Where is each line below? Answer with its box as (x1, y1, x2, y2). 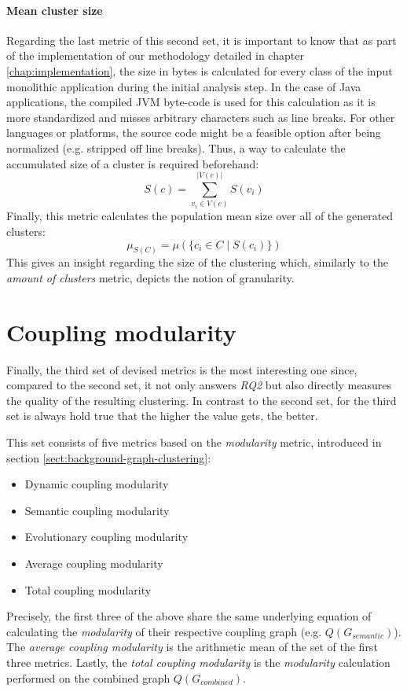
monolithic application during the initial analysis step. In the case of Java (6, 78, 361, 94)
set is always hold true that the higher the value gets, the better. (6, 407, 318, 424)
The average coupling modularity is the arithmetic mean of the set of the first (6, 639, 378, 655)
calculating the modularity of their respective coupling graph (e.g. (6, 623, 322, 639)
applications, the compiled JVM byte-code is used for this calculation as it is (6, 94, 376, 110)
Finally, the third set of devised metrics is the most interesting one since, (6, 361, 357, 377)
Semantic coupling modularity (24, 502, 170, 518)
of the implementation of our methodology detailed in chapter (6, 47, 304, 64)
